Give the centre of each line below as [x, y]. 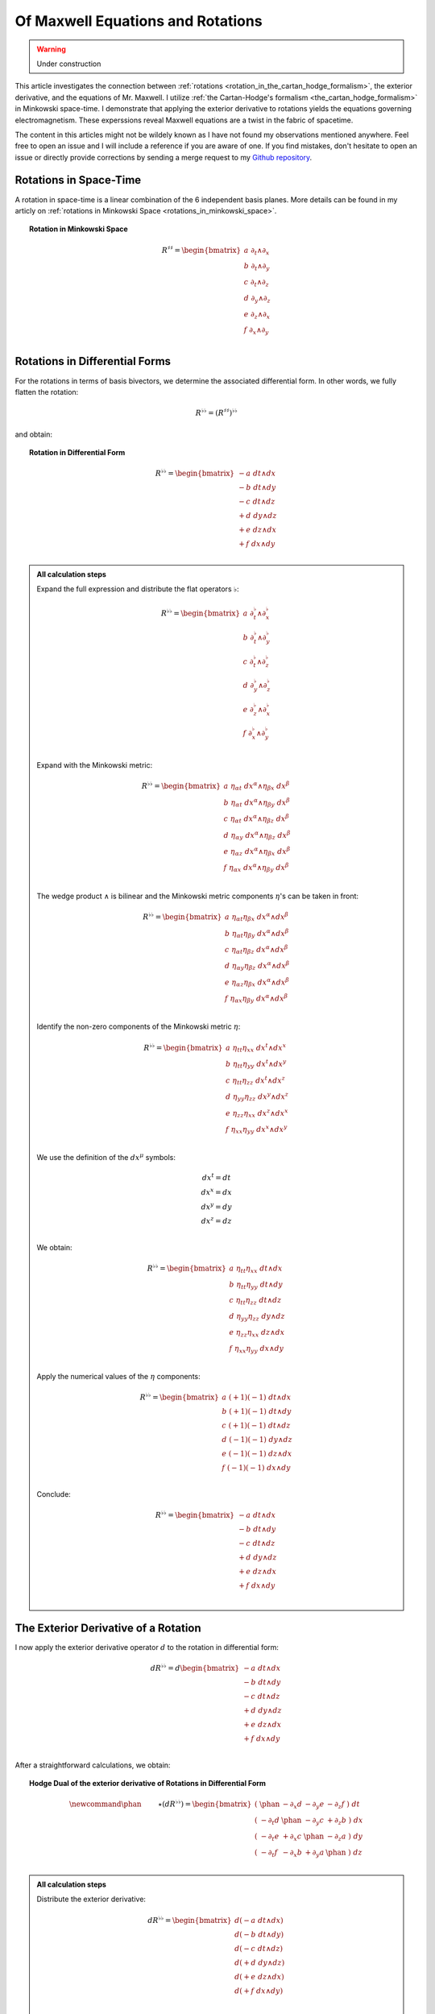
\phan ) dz [344, 1852]
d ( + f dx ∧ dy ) [259, 1991]
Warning [51, 49]
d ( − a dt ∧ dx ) [259, 1920]
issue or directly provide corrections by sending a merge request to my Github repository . [164, 157]
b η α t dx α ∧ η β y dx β [257, 802]
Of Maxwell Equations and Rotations [139, 21]
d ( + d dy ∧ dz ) [260, 1962]
